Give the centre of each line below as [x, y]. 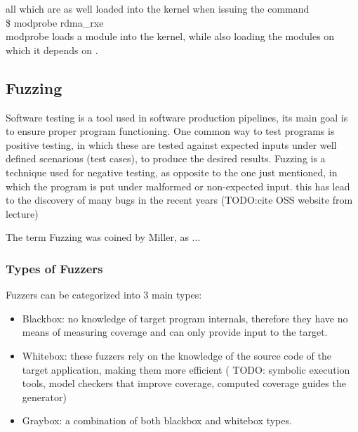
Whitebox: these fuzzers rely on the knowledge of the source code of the [177, 355]
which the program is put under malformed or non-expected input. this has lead [178, 186]
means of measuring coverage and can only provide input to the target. [175, 332]
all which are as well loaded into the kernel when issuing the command [158, 8]
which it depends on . [52, 50]
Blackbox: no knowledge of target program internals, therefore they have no [185, 318]
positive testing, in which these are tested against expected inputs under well [171, 144]
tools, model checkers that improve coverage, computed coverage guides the [184, 383]
